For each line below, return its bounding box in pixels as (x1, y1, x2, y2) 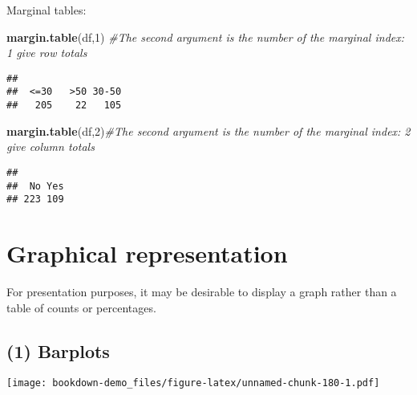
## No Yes (6, 180, 64, 192)
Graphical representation (6, 237, 288, 270)
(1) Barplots (6, 338, 110, 363)
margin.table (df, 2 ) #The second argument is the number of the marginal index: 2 (6, 122, 411, 139)
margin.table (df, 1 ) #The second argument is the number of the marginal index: (6, 28, 405, 45)
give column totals (6, 138, 95, 155)
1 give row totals (6, 44, 87, 61)
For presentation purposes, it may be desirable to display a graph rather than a (6, 283, 397, 300)
